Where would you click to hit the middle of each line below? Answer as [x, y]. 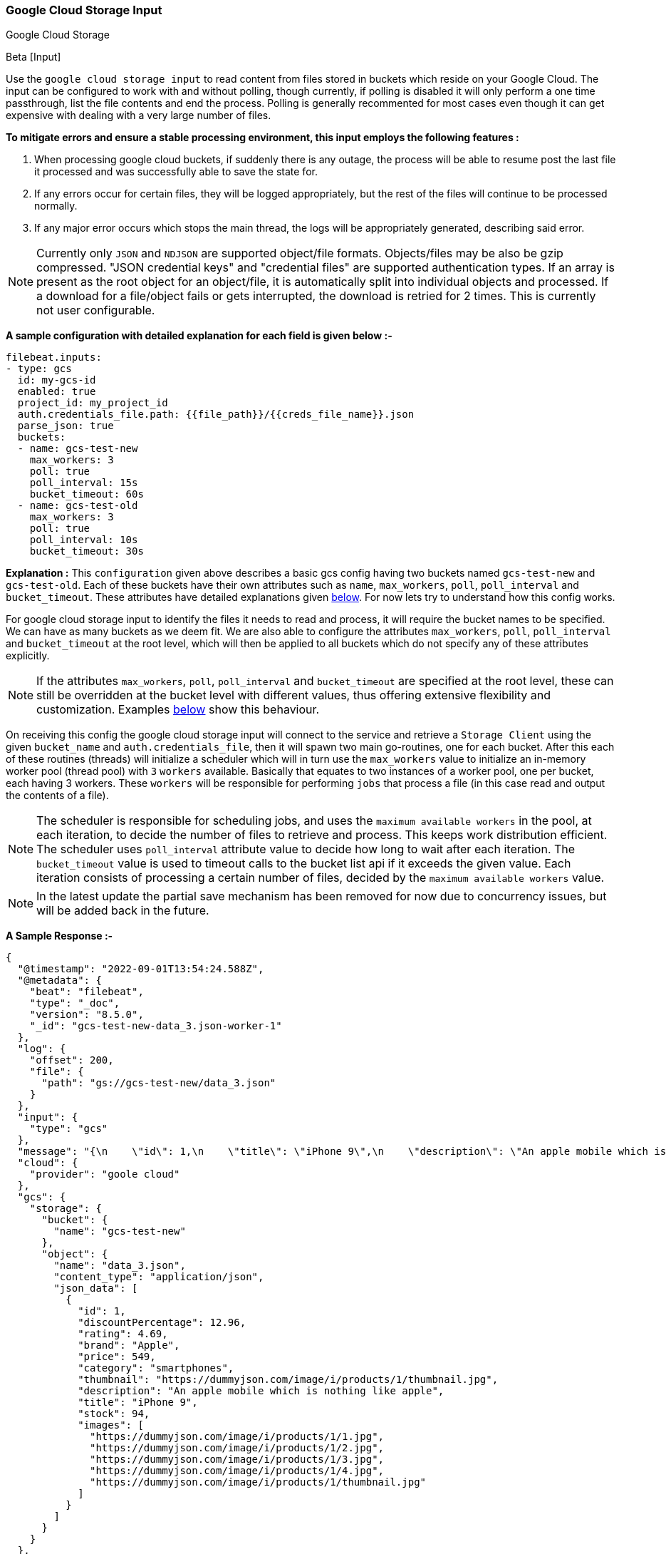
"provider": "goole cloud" [105, 1174]
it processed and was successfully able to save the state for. [176, 172]
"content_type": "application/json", [159, 1277]
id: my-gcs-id [57, 380]
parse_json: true [66, 426]
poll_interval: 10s [84, 540]
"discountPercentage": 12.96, [162, 1323]
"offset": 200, [72, 1060]
